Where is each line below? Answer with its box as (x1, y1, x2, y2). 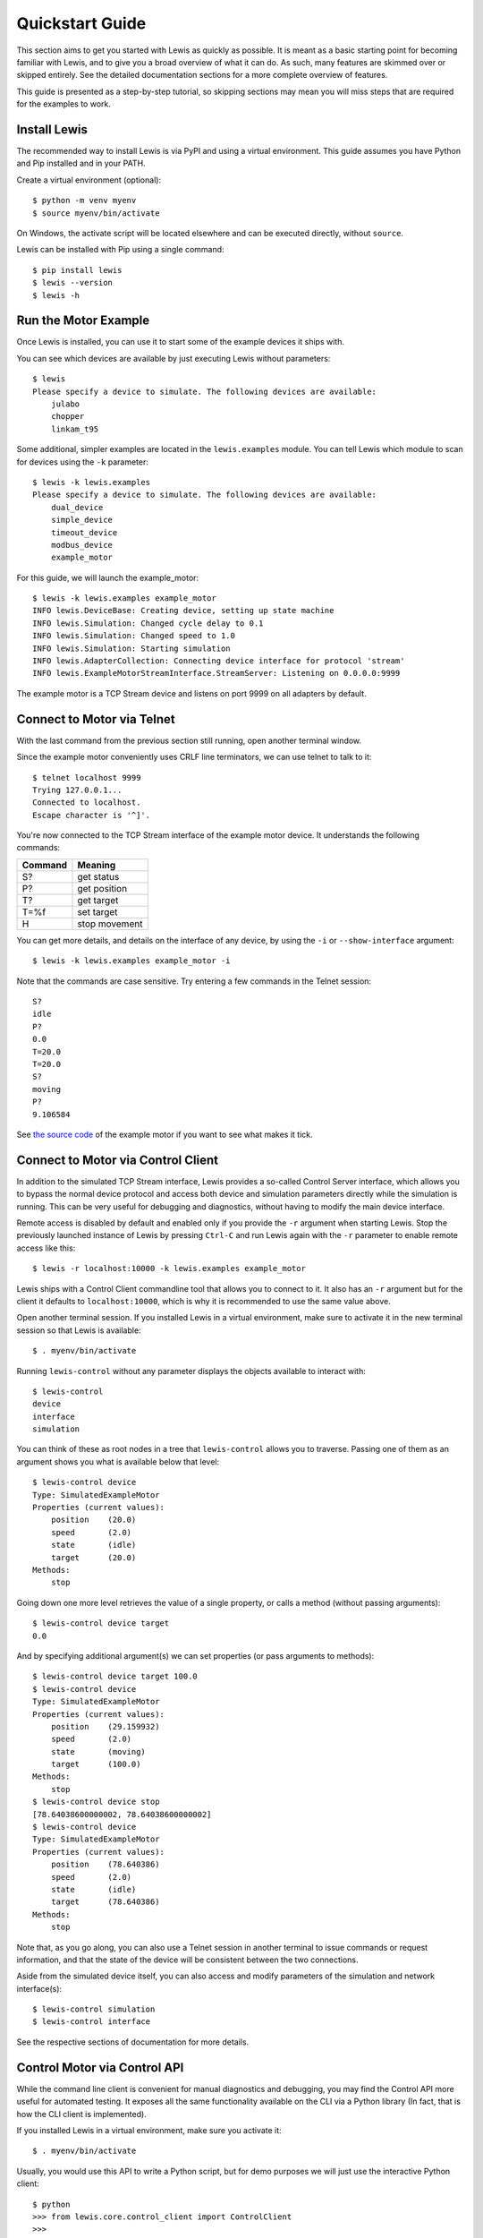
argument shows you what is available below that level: (16, 1456, 219, 1467)
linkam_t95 (50, 423, 99, 434)
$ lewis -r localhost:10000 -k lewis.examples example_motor (32, 1263, 306, 1274)
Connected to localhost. (32, 798, 141, 807)
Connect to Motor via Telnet (16, 712, 176, 727)
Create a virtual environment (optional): (16, 175, 161, 185)
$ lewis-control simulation (32, 2004, 156, 2014)
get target (77, 893, 119, 906)
